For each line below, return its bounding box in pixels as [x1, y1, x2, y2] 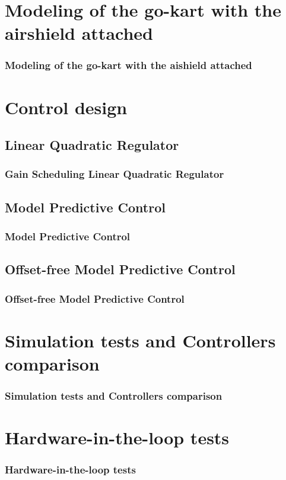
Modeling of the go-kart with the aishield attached [5, 58, 252, 73]
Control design [5, 95, 128, 119]
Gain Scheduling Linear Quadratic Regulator [5, 167, 224, 181]
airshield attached [5, 21, 153, 45]
